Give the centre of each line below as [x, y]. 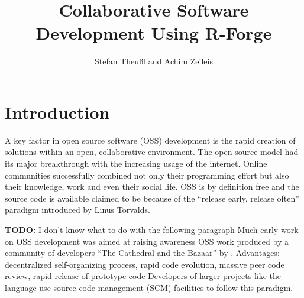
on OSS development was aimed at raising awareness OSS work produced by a [147, 241]
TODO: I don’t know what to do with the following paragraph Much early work [152, 229]
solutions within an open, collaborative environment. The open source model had [152, 152]
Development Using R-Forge [154, 33]
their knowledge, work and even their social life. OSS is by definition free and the [152, 187]
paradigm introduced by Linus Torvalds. [77, 210]
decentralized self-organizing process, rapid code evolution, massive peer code [145, 264]
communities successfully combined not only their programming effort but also [147, 175]
